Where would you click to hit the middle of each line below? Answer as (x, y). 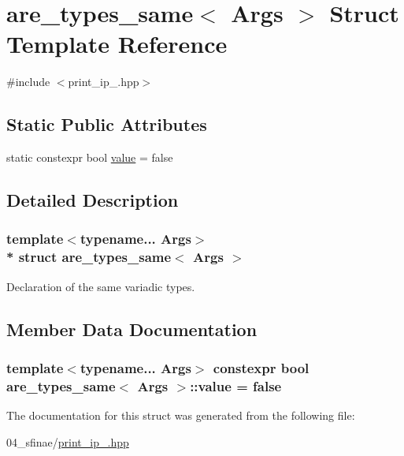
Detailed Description (93, 200)
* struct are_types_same (89, 257)
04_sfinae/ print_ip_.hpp (68, 441)
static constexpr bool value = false (90, 157)
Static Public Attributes (107, 124)
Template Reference (117, 44)
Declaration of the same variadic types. (101, 286)
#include (28, 82)
